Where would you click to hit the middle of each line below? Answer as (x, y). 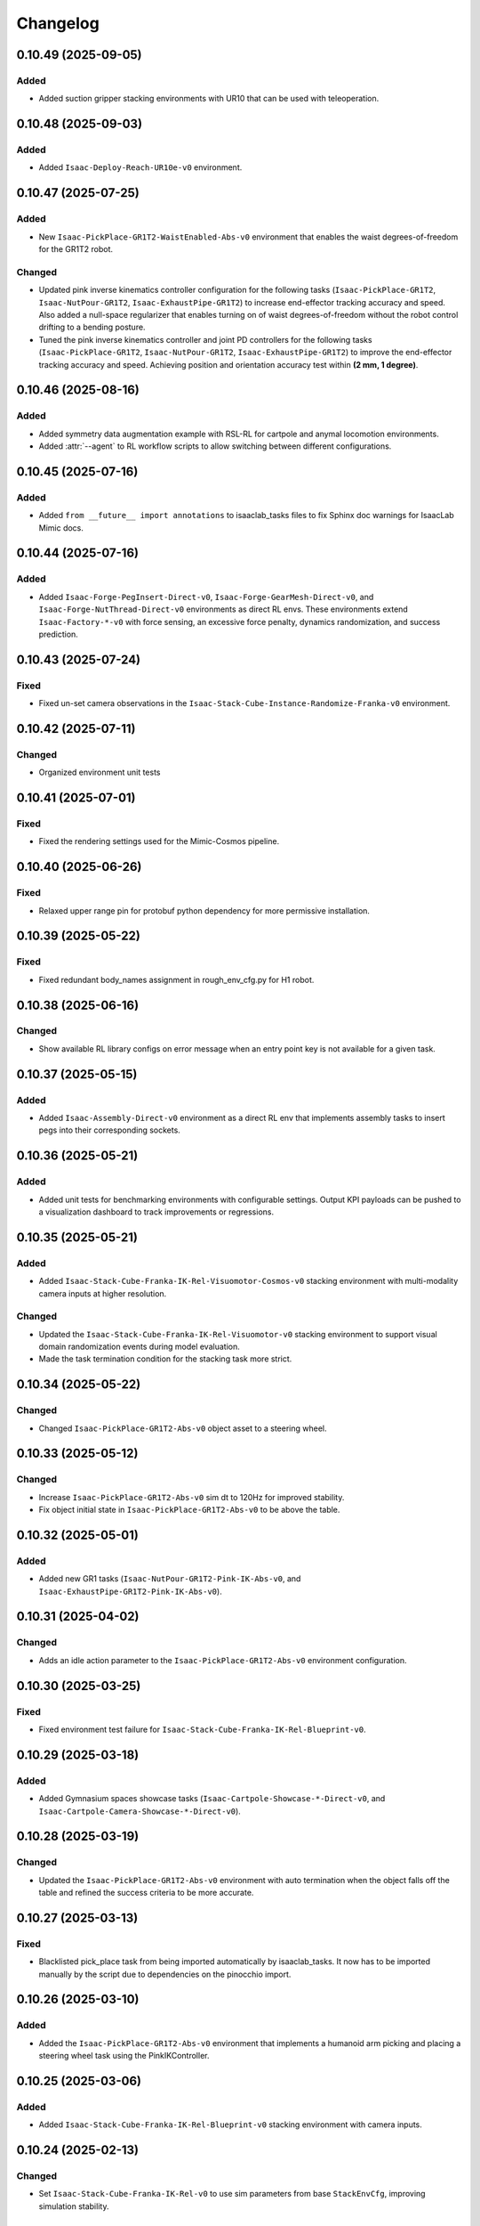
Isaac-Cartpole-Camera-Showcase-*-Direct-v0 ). (140, 1811)
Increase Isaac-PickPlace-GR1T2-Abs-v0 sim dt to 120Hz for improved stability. (192, 1497)
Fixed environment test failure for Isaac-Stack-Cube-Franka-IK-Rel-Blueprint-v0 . (202, 1729)
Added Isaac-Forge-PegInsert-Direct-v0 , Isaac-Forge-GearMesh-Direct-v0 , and (206, 597)
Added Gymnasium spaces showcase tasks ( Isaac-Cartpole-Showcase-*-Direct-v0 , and (212, 1799)
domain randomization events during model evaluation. (139, 1347)
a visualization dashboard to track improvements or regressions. (156, 1212)
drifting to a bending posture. (92, 327)
